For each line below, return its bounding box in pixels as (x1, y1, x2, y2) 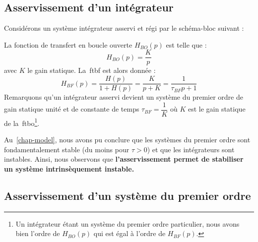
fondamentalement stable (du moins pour (4, 144, 129, 154)
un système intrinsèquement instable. (4, 163, 134, 174)
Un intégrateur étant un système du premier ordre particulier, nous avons (15, 218, 240, 229)
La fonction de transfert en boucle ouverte (4, 39, 132, 50)
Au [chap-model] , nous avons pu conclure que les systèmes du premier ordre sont (4, 134, 251, 145)
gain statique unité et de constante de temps (4, 104, 139, 114)
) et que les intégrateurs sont (147, 144, 235, 154)
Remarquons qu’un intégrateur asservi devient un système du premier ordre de (4, 92, 243, 102)
